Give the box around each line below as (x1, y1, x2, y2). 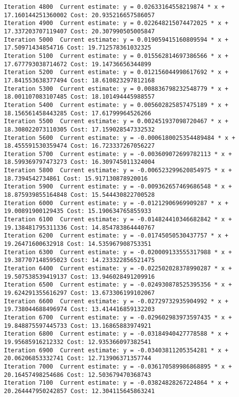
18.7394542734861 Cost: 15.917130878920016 (4, 175, 148, 182)
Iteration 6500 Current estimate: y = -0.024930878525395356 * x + (4, 281, 232, 289)
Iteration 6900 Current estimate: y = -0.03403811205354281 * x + (4, 346, 229, 354)
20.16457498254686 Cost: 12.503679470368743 (4, 371, 151, 378)
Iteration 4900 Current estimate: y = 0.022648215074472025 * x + (4, 20, 229, 27)
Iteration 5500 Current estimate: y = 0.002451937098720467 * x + (4, 118, 229, 125)
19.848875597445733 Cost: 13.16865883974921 (4, 322, 151, 329)
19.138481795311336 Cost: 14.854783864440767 (4, 224, 155, 231)
